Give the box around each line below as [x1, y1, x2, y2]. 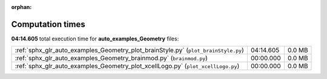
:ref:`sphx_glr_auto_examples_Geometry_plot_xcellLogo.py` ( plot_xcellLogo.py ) [15, 62, 240, 71]
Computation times [11, 19, 85, 30]
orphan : [11, 4, 32, 10]
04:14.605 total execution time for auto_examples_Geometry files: [11, 35, 179, 42]
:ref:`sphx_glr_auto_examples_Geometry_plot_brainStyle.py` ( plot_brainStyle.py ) [15, 46, 245, 54]
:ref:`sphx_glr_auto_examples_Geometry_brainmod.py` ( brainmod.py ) [15, 54, 208, 63]
